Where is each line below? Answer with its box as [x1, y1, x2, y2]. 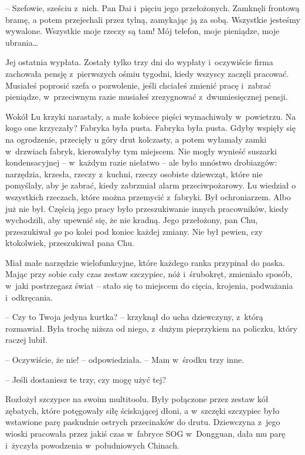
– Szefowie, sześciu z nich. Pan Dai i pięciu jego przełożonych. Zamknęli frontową [5, 2, 300, 14]
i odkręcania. [5, 291, 53, 303]
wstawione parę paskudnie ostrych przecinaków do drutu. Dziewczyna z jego [5, 416, 280, 428]
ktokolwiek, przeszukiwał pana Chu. [5, 237, 134, 249]
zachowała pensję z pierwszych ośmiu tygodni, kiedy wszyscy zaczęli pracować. [5, 67, 289, 79]
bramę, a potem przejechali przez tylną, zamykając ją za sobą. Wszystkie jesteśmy [5, 13, 300, 25]
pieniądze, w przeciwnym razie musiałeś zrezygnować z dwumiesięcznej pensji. [5, 90, 288, 103]
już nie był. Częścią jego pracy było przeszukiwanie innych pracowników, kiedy [5, 202, 289, 214]
